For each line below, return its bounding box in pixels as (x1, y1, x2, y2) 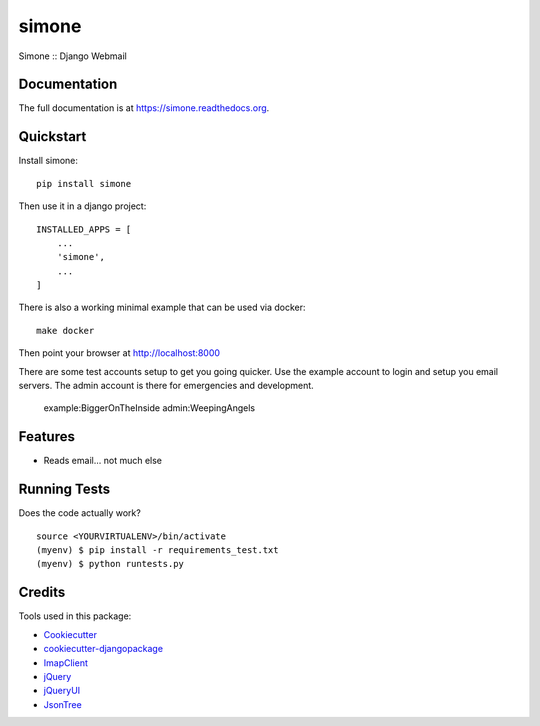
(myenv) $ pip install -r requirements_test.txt (36, 545, 279, 556)
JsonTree (43, 698, 82, 710)
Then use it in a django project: (18, 200, 147, 212)
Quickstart (18, 128, 87, 145)
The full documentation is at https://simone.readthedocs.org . (18, 102, 270, 114)
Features (18, 428, 75, 445)
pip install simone (36, 178, 132, 189)
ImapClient (43, 656, 89, 669)
